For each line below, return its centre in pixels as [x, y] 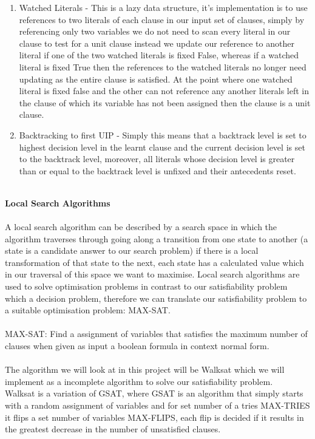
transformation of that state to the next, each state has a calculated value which [154, 262]
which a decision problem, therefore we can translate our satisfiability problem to [156, 298]
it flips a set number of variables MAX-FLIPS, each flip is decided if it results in [154, 417]
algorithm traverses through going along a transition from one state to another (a [157, 238]
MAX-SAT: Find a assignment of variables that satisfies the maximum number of [156, 334]
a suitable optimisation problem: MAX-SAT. [88, 310]
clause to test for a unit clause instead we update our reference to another [157, 43]
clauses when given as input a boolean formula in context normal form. [137, 346]
